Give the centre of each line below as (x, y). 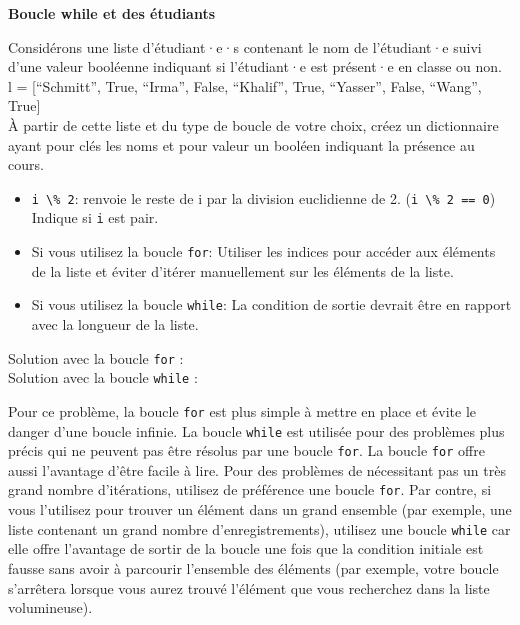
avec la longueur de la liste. (115, 323)
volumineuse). (50, 607)
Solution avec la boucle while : (103, 377)
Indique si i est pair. (95, 217)
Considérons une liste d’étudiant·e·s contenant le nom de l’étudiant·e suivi (245, 46)
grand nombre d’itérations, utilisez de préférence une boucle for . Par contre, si (250, 489)
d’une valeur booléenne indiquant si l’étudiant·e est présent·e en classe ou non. (255, 66)
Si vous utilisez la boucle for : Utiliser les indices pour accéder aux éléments (263, 251)
